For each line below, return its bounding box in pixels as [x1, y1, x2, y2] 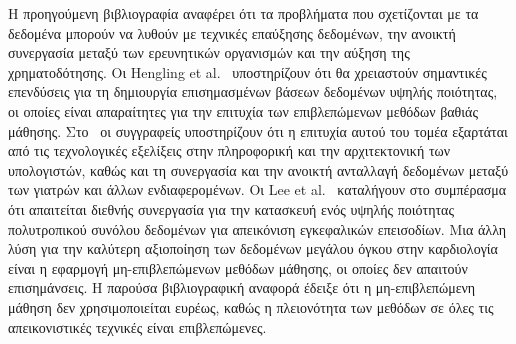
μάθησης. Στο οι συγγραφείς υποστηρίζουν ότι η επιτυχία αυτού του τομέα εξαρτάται [8, 120, 508, 141]
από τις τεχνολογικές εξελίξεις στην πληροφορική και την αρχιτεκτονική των [8, 140, 451, 161]
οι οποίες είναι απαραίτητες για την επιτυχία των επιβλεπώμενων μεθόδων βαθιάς [8, 100, 478, 121]
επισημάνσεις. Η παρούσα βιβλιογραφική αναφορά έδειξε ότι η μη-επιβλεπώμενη [8, 277, 476, 298]
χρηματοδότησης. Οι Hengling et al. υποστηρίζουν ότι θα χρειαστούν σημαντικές [8, 61, 487, 82]
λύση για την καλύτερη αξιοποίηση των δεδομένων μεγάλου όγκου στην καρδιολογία [8, 238, 498, 259]
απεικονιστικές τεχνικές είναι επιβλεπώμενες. [8, 316, 267, 337]
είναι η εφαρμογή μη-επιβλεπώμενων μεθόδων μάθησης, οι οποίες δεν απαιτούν [8, 257, 468, 278]
